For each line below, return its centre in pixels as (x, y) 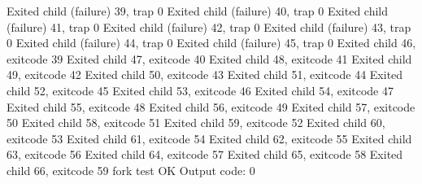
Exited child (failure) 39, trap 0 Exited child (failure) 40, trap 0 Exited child (198, 11)
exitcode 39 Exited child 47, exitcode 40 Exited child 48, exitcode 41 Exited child (209, 58)
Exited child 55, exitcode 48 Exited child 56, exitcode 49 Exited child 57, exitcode (211, 106)
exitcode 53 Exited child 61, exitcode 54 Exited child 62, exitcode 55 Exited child (209, 138)
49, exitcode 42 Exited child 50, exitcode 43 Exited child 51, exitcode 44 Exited (205, 74)
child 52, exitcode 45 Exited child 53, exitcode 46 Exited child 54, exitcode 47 (200, 90)
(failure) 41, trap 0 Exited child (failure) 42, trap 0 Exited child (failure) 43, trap (209, 26)
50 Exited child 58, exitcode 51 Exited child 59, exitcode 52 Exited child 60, (196, 123)
